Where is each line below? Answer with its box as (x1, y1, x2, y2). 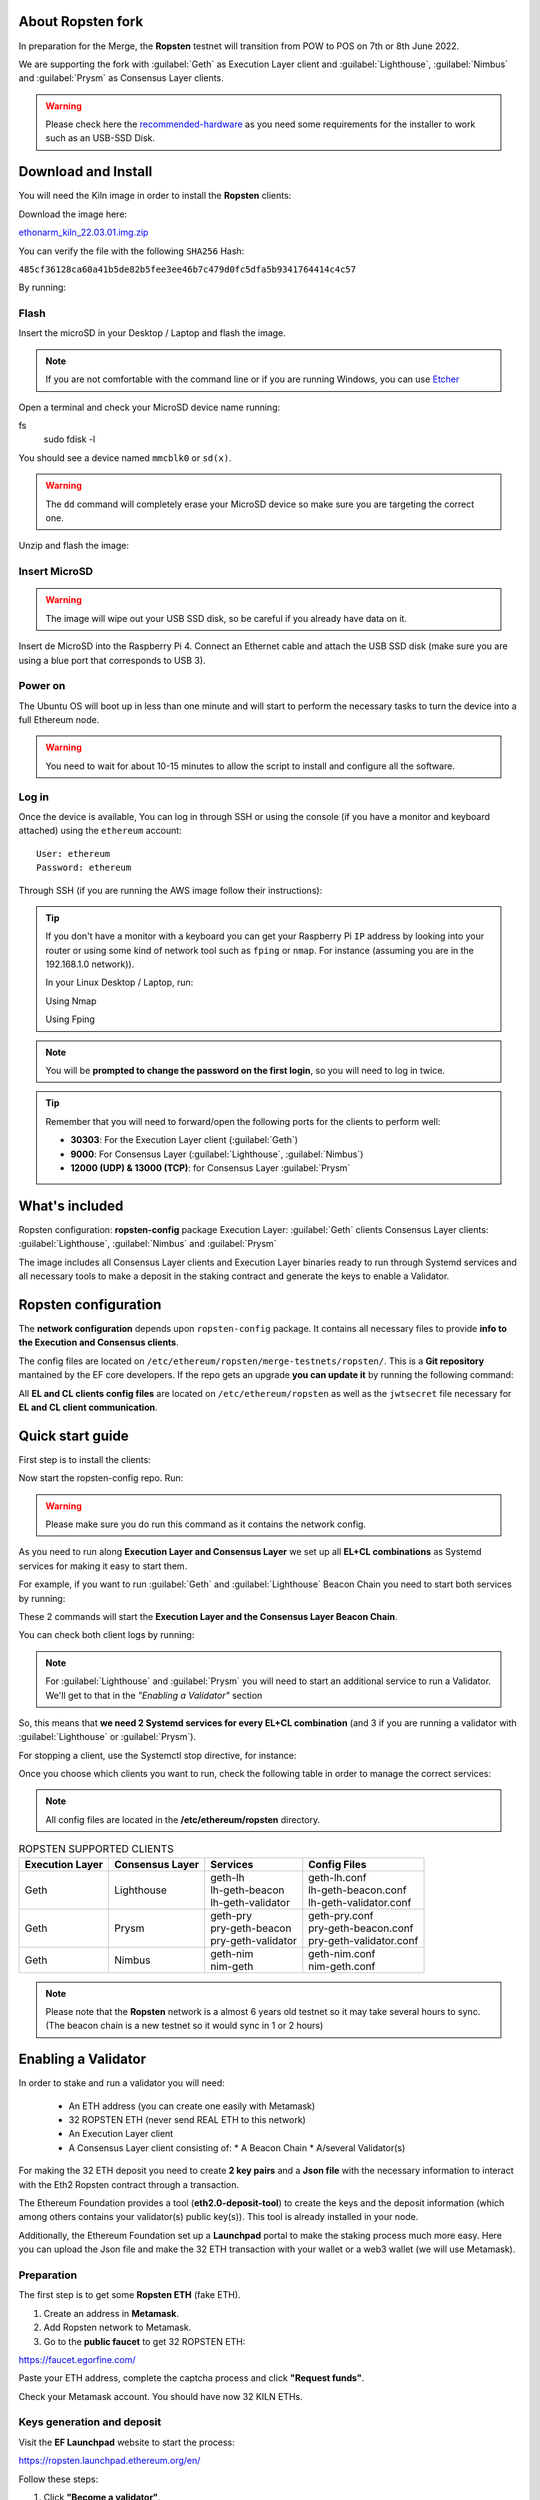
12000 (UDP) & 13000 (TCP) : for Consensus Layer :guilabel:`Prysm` (70, 1161, 351, 1174)
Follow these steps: (18, 2473, 99, 2485)
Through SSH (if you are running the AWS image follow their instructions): (18, 884, 323, 896)
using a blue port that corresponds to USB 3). (18, 654, 206, 666)
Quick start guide (18, 1427, 129, 1444)
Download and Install (18, 163, 153, 180)
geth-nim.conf (308, 1946, 376, 1960)
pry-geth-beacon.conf (308, 1921, 414, 1935)
